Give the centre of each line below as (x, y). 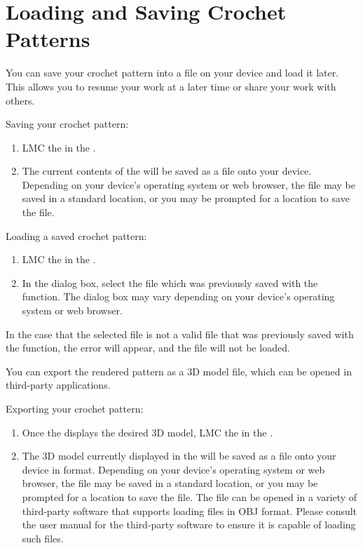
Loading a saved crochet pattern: (76, 235)
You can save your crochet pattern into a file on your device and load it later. (172, 73)
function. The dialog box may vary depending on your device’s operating (178, 296)
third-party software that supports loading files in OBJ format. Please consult (190, 510)
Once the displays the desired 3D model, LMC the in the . (148, 432)
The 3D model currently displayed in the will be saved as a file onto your (179, 456)
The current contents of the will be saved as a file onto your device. (167, 171)
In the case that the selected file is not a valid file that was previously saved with (180, 334)
